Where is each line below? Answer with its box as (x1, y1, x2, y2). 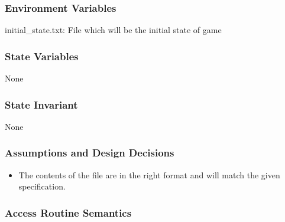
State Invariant (5, 97, 78, 112)
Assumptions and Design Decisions (5, 145, 174, 160)
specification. (18, 180, 66, 192)
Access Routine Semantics (5, 205, 132, 220)
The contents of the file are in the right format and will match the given (18, 168, 280, 181)
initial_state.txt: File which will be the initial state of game (5, 24, 222, 36)
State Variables (5, 48, 79, 63)
